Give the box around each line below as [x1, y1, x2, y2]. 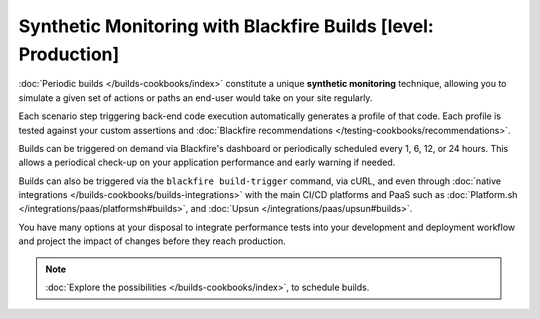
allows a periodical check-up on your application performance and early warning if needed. [18, 156, 396, 169]
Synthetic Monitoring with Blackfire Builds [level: [18, 15, 434, 37]
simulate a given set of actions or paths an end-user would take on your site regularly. [18, 91, 373, 104]
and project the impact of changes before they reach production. [18, 235, 286, 247]
